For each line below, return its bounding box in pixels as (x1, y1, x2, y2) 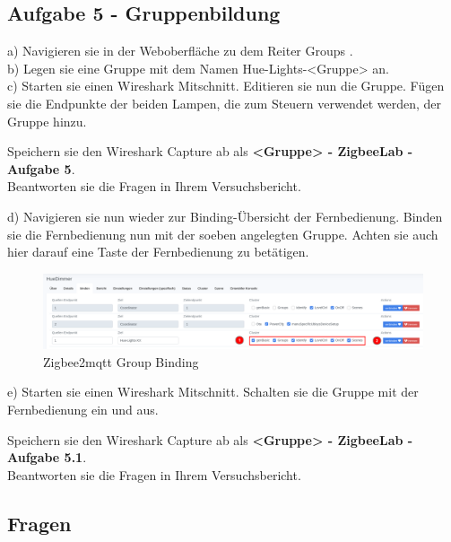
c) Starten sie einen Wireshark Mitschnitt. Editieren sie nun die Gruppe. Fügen (7, 76, 445, 95)
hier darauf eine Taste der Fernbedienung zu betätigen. (7, 242, 309, 261)
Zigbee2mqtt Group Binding (43, 352, 199, 371)
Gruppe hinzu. (7, 111, 87, 130)
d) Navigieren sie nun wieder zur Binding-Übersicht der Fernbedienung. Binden (7, 206, 443, 225)
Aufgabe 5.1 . (7, 448, 87, 467)
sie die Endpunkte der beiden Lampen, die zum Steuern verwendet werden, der (7, 93, 442, 112)
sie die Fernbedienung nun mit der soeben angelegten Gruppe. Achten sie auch (7, 224, 438, 243)
